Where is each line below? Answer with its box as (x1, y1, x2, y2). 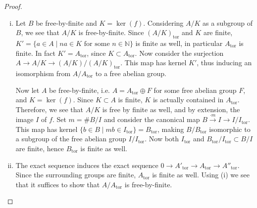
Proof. (4, 1, 22, 11)
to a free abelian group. (95, 68, 166, 78)
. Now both (145, 133, 179, 144)
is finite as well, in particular (135, 38, 223, 48)
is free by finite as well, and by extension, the (102, 104, 240, 114)
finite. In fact (15, 47, 55, 58)
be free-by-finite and (36, 17, 97, 28)
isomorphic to (209, 124, 251, 134)
